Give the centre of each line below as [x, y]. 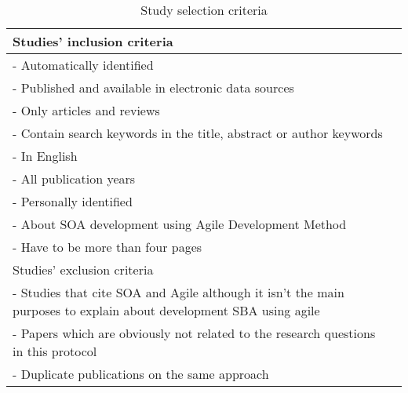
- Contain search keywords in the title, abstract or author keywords [198, 133]
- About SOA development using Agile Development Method [180, 224]
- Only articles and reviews [86, 110]
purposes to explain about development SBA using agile [166, 310]
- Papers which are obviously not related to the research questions [194, 333]
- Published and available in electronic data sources [153, 87]
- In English [45, 156]
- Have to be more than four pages [107, 247]
